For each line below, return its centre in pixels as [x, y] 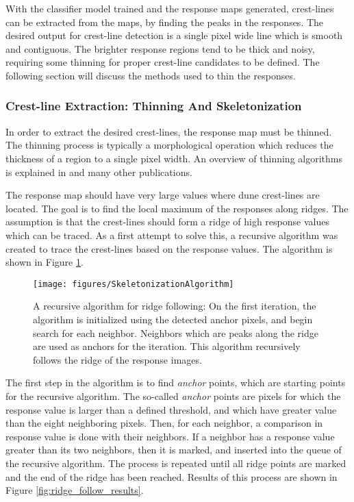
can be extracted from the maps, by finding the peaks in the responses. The [165, 22]
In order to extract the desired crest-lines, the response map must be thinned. [169, 131]
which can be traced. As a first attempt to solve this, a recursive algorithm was [172, 235]
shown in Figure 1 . [45, 262]
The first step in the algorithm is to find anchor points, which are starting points [176, 382]
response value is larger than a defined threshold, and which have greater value [171, 409]
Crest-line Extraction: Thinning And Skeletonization [154, 106]
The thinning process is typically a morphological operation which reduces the [169, 145]
